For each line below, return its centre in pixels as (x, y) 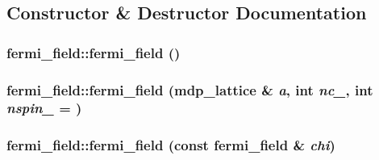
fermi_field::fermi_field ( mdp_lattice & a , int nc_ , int (190, 89)
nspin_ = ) (44, 108)
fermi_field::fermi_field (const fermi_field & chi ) (171, 145)
